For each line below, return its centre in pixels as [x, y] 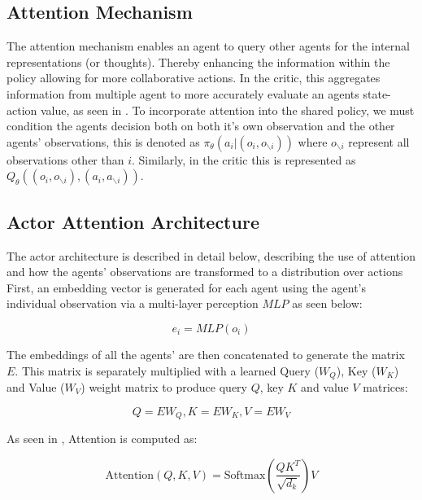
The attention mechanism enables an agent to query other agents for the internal [208, 46]
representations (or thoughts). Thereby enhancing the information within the [198, 61]
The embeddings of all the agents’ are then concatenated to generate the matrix [206, 354]
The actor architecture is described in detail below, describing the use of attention [211, 255]
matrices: [385, 386]
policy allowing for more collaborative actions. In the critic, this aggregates [194, 78]
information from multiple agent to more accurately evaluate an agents [183, 93]
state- [377, 93]
